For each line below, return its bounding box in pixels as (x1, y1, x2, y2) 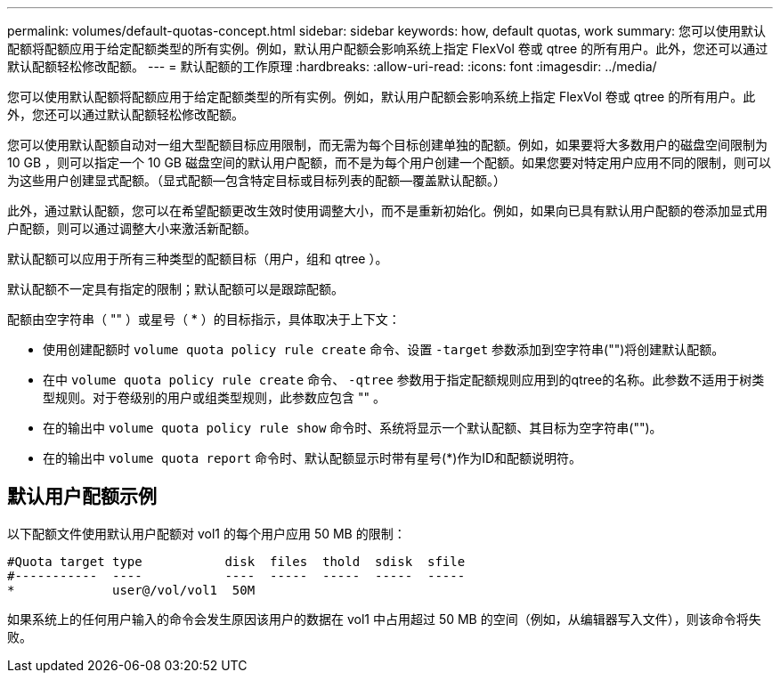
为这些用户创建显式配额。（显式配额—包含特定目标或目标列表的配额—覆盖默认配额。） (7, 173, 506, 188)
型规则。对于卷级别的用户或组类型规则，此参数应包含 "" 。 (43, 390, 386, 405)
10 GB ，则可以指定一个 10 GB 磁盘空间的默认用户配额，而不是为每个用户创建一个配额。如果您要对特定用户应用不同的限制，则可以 (7, 155, 771, 170)
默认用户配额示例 (7, 485, 157, 508)
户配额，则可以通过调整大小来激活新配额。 (7, 221, 256, 236)
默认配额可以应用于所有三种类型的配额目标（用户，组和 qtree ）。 (7, 251, 388, 266)
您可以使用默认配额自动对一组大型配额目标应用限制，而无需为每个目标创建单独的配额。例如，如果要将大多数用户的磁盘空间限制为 (7, 137, 768, 152)
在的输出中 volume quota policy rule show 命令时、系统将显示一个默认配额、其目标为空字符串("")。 (43, 420, 662, 435)
